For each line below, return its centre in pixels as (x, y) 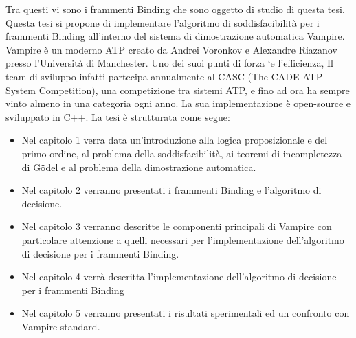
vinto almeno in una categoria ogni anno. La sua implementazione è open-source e (178, 103)
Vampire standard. (61, 326)
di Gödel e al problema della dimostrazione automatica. (139, 167)
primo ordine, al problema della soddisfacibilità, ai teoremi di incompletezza (182, 153)
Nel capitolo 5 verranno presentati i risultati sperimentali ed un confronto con (186, 313)
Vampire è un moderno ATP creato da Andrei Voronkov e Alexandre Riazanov (171, 49)
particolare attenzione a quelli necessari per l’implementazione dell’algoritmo (183, 239)
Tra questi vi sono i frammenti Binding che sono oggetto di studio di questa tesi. (175, 9)
